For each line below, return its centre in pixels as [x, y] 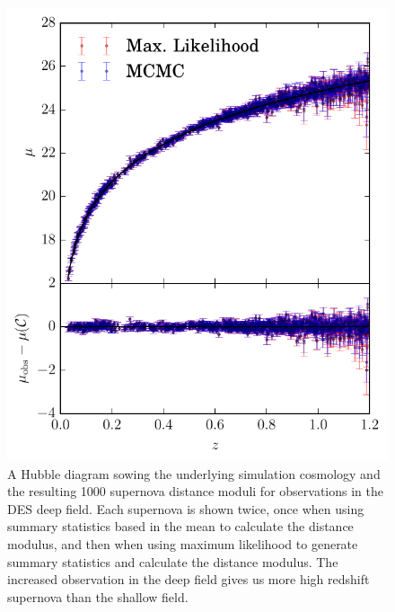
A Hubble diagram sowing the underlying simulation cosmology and [194, 473]
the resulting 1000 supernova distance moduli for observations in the [196, 491]
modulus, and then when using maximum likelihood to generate [183, 543]
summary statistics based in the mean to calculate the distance [180, 526]
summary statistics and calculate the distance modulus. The [173, 561]
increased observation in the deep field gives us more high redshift [189, 579]
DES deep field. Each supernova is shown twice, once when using [186, 508]
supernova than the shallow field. [98, 596]
